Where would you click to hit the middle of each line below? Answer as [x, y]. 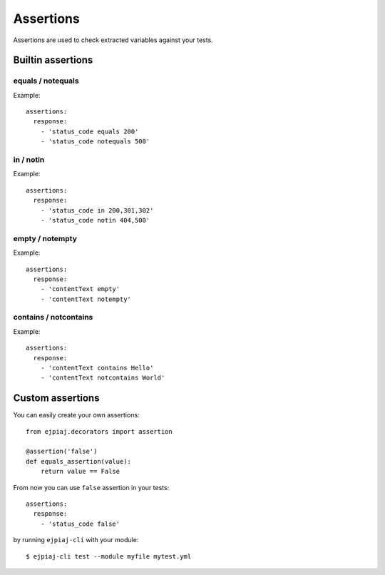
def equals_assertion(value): [79, 461]
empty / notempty [45, 238]
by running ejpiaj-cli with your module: [76, 540]
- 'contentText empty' [80, 289]
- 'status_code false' [80, 524]
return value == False [80, 472]
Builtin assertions [53, 60]
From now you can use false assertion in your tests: [91, 487]
